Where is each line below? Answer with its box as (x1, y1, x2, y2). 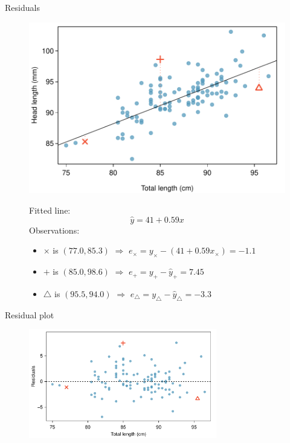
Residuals (5, 1, 40, 13)
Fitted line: (29, 203, 71, 216)
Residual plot (5, 308, 54, 321)
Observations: (29, 223, 80, 236)
